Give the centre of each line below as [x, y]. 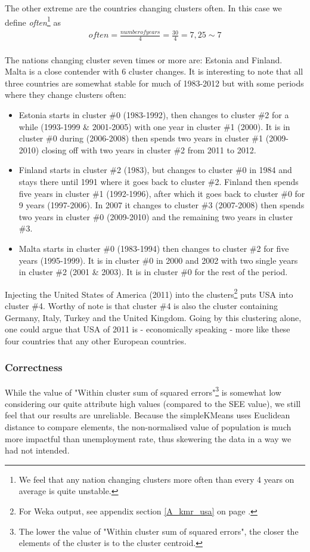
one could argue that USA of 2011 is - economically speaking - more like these [148, 329]
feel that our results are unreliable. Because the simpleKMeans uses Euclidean [148, 415]
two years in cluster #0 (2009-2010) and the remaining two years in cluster [156, 216]
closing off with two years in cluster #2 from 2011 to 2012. [149, 149]
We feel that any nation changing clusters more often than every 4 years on [156, 479]
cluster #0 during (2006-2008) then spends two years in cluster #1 [141, 138]
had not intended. [37, 450]
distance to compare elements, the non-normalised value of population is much [148, 426]
